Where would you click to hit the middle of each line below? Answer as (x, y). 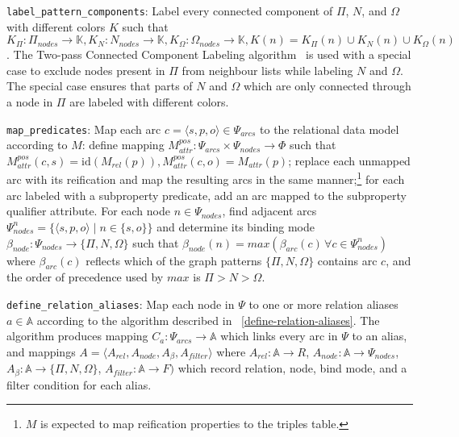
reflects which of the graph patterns (174, 260)
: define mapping (123, 145)
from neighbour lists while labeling (267, 70)
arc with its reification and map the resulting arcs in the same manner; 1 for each (206, 178)
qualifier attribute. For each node (88, 211)
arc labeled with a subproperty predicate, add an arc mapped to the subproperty (207, 195)
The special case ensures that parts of (100, 86)
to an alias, (380, 336)
